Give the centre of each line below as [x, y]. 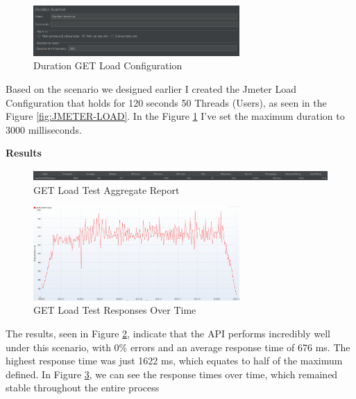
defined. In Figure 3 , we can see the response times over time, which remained [172, 374]
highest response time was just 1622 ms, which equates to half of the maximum [174, 361]
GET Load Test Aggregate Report [107, 189]
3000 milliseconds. [44, 129]
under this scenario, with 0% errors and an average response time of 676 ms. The [178, 347]
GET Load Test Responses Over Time [115, 310]
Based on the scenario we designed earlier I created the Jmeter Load [151, 88]
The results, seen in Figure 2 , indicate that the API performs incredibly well [168, 333]
